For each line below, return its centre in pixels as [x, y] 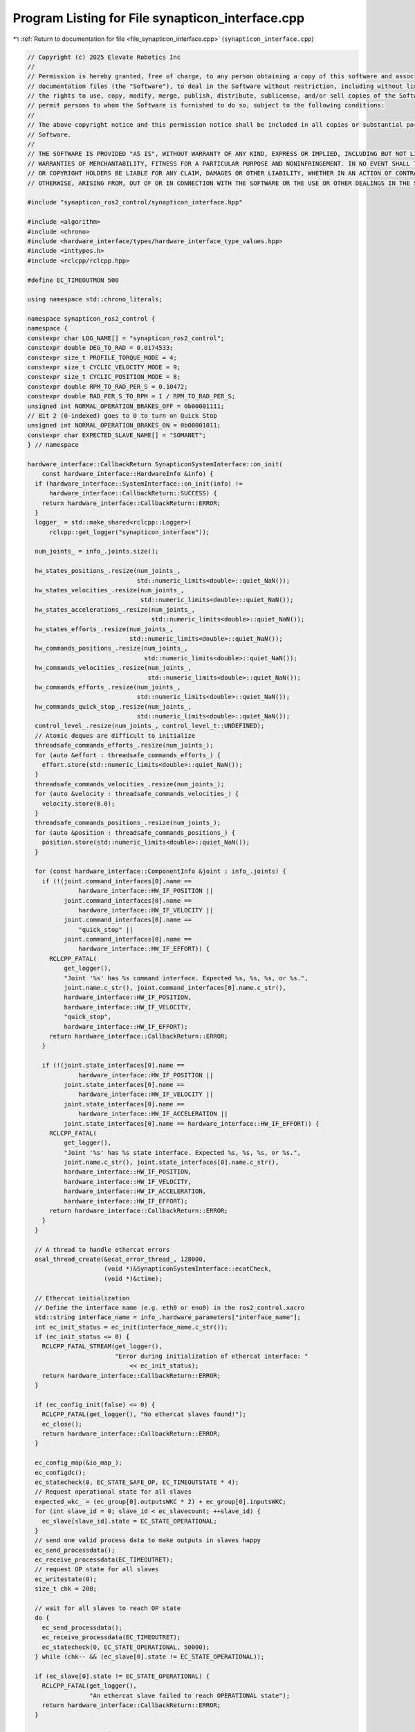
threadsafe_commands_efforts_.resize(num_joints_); [124, 745]
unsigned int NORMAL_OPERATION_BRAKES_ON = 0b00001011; [124, 425]
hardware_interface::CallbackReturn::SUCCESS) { [133, 493]
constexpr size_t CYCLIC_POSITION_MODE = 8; [104, 377]
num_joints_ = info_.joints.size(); [97, 551]
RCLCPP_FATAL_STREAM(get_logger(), [102, 1346]
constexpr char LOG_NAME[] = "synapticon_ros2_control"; [126, 338]
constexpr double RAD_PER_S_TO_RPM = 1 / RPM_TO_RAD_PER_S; [131, 396]
